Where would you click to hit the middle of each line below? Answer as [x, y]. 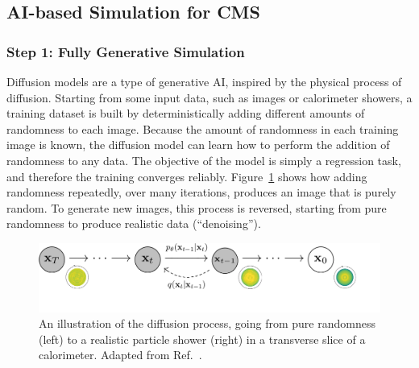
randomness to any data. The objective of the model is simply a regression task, [204, 160]
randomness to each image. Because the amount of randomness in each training [203, 128]
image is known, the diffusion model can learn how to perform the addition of [198, 145]
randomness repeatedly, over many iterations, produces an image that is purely [201, 192]
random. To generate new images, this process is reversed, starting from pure [197, 207]
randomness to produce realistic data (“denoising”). [134, 223]
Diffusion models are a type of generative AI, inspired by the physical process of [204, 81]
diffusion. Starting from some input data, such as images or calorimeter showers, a [209, 97]
